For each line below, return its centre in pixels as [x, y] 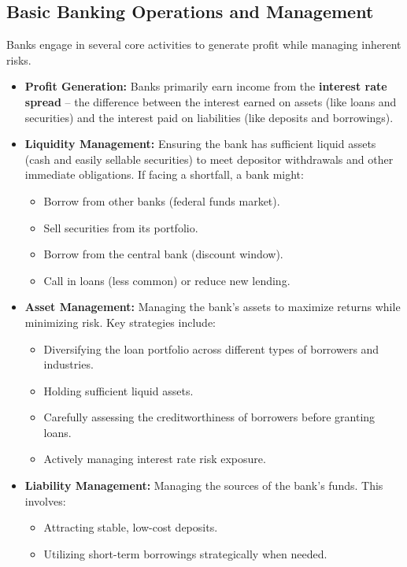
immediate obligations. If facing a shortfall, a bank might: [164, 174]
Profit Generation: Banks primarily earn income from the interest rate [206, 86]
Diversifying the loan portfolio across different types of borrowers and [211, 348]
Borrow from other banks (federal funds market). [162, 200]
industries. [68, 364]
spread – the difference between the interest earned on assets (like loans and [211, 101]
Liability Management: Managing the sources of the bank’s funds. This [204, 485]
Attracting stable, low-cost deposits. [131, 527]
